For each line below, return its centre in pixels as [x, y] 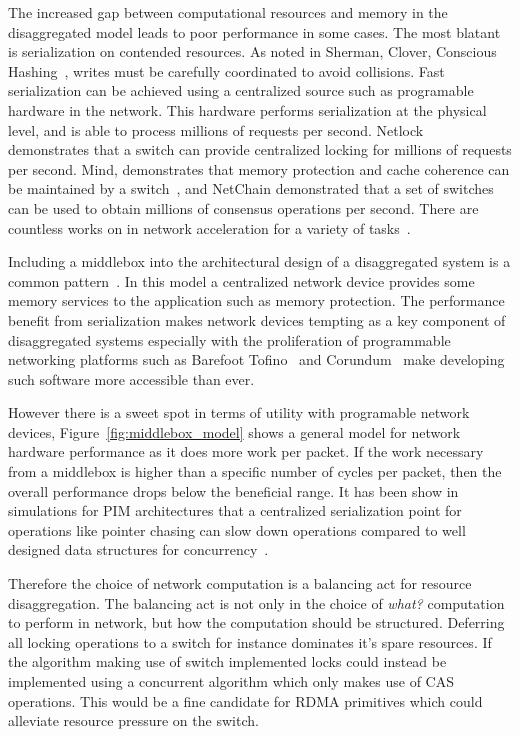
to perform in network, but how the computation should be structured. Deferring [256, 622]
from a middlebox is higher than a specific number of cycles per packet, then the [255, 471]
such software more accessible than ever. [131, 378]
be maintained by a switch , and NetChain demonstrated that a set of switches [251, 188]
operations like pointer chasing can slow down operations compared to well [237, 529]
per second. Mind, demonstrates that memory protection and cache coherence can [259, 168]
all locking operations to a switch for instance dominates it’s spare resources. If [250, 641]
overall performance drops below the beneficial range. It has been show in [233, 490]
